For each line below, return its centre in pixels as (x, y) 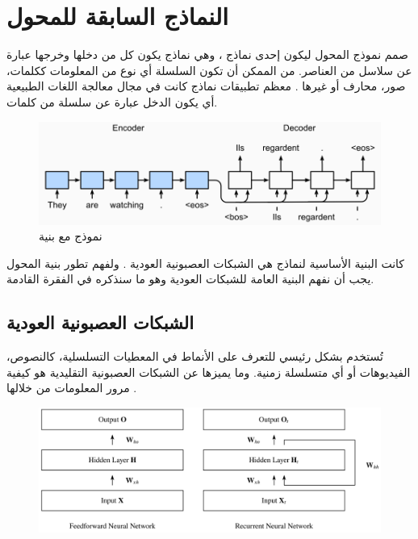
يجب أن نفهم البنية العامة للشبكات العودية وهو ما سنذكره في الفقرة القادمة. (190, 279)
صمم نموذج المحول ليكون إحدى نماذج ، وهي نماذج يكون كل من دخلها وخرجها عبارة (207, 54)
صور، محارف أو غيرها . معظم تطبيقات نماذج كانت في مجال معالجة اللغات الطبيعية (206, 86)
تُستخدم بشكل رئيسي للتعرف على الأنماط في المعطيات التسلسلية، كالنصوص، (195, 356)
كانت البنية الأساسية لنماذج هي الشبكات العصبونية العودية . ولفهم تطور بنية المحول (206, 263)
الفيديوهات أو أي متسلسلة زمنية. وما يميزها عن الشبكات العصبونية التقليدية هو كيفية (209, 372)
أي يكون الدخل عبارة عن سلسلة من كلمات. (112, 101)
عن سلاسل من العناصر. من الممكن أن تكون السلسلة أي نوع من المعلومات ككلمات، (209, 70)
